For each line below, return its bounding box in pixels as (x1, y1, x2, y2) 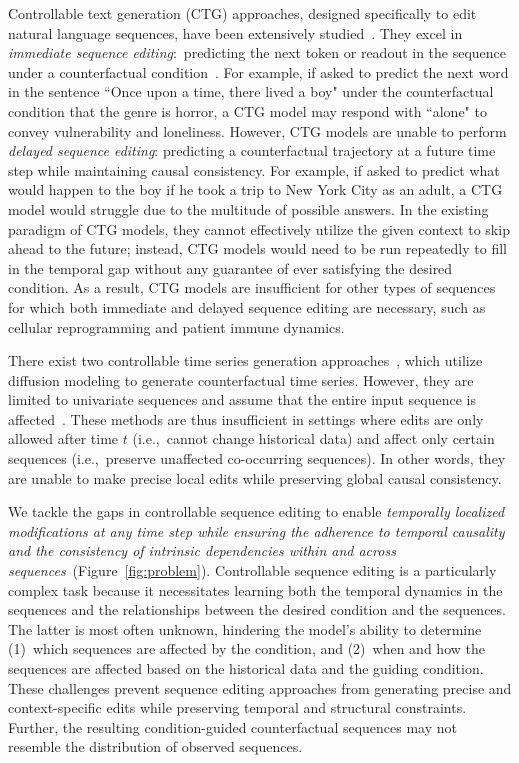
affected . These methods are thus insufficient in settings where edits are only (8, 408, 484, 429)
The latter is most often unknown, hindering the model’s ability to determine (8, 618, 482, 639)
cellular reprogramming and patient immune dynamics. (8, 316, 345, 337)
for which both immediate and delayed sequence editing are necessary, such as (8, 296, 486, 317)
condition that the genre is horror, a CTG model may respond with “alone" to (8, 100, 487, 121)
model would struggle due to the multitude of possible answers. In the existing (8, 198, 489, 219)
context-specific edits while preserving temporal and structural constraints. (8, 697, 467, 718)
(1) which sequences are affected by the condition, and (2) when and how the (8, 638, 485, 659)
